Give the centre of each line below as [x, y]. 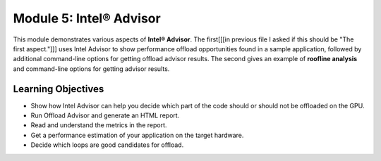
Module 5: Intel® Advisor [87, 18]
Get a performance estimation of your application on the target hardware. [137, 135]
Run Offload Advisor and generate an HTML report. [105, 115]
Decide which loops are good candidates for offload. [107, 145]
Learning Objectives [59, 89]
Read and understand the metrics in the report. [99, 125]
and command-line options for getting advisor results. [91, 69]
